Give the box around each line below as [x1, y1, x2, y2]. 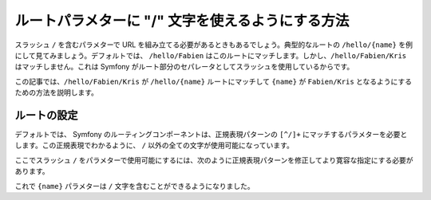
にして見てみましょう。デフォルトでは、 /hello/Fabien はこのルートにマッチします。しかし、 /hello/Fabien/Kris [14, 50, 407, 60]
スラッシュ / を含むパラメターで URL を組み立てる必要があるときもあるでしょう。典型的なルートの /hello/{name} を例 [14, 40, 413, 49]
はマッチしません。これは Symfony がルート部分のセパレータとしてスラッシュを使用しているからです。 [14, 62, 354, 72]
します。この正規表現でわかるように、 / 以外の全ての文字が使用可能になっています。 [14, 140, 295, 151]
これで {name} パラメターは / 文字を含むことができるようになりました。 [14, 181, 255, 190]
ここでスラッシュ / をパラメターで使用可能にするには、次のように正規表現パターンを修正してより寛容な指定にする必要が [14, 155, 413, 165]
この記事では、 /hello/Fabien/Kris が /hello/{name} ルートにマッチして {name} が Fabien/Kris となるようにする [14, 76, 413, 86]
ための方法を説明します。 [14, 88, 99, 97]
